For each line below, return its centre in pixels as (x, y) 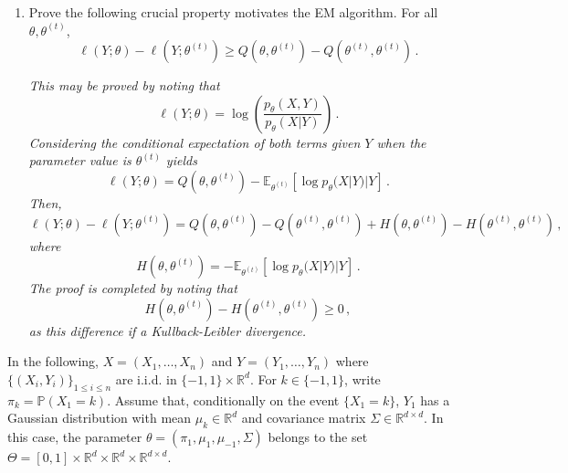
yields (181, 160)
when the (401, 142)
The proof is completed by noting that (133, 288)
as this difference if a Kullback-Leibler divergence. (167, 330)
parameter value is (80, 160)
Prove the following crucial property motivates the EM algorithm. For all (233, 12)
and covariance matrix (304, 418)
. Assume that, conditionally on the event (223, 399)
